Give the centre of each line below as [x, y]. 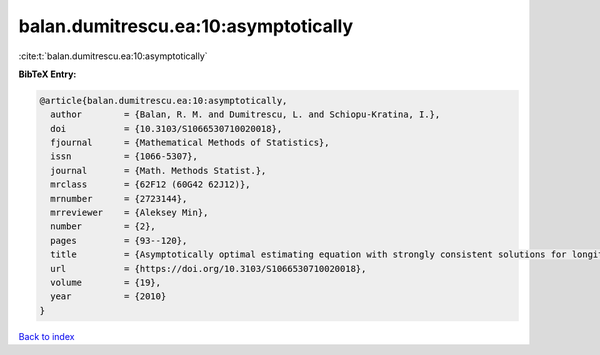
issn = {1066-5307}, [124, 156]
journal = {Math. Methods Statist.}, [158, 170]
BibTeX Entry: [47, 74]
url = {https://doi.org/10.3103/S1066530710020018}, [208, 268]
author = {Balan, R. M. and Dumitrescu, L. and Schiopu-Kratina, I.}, [245, 114]
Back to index [46, 336]
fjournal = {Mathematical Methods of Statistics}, [190, 143]
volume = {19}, [106, 282]
